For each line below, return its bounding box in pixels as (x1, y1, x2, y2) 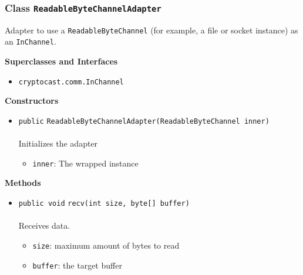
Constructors (5, 94, 59, 107)
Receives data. (18, 219, 70, 232)
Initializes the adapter (18, 137, 98, 150)
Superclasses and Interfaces (5, 55, 118, 67)
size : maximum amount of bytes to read (32, 239, 180, 251)
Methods (5, 176, 41, 189)
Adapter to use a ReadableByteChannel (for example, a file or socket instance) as (5, 23, 298, 36)
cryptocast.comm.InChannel (18, 77, 124, 86)
